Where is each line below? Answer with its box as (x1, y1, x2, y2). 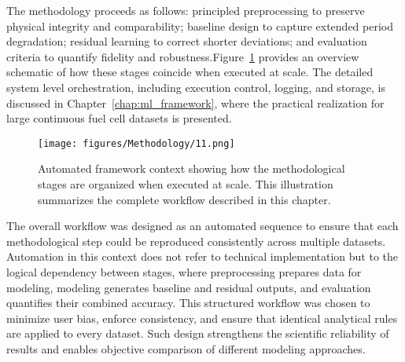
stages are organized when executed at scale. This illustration (38, 176, 333, 192)
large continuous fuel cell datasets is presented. (6, 110, 232, 126)
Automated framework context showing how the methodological (38, 160, 345, 177)
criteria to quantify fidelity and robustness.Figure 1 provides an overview (6, 48, 359, 64)
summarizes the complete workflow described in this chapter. (38, 191, 331, 207)
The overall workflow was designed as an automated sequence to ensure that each (6, 218, 399, 234)
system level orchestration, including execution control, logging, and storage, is (6, 79, 385, 95)
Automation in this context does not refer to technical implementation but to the (6, 248, 399, 265)
